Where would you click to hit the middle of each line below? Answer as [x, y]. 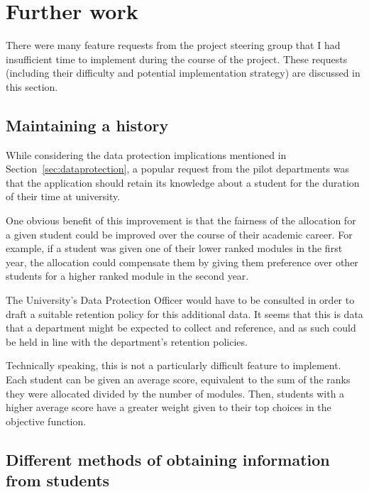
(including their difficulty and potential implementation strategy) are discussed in [183, 73]
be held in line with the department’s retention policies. [127, 341]
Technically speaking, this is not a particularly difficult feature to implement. [174, 365]
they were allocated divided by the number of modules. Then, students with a [175, 393]
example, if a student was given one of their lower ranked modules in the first [174, 248]
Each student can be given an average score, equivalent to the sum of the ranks [178, 379]
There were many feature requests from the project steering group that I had [173, 45]
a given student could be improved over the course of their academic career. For [179, 234]
